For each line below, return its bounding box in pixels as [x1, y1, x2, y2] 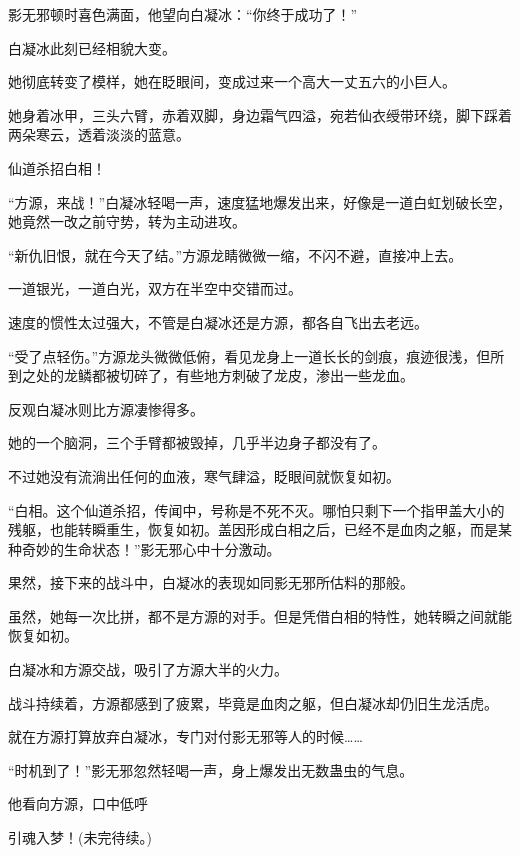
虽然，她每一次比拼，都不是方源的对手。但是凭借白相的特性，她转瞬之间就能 [8, 605, 512, 626]
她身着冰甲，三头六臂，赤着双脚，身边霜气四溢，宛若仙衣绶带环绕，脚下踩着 [8, 104, 512, 125]
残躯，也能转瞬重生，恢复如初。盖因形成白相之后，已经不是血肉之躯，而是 [8, 519, 498, 540]
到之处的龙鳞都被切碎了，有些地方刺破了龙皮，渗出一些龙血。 [8, 365, 414, 386]
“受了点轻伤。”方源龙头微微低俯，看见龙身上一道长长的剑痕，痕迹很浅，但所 [8, 345, 505, 366]
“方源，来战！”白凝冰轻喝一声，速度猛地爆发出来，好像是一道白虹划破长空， [8, 191, 512, 212]
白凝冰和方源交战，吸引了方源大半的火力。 [8, 659, 288, 680]
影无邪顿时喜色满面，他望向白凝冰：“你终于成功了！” [8, 4, 358, 24]
